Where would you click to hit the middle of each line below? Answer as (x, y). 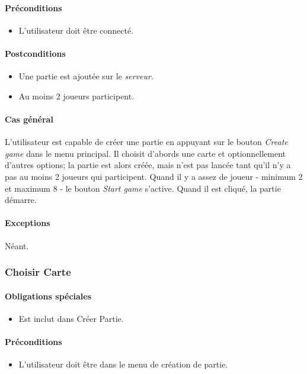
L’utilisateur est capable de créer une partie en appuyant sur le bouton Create (146, 142)
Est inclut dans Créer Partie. (71, 318)
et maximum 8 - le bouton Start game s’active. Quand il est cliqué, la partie (143, 188)
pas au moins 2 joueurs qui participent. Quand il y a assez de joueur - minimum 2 (154, 176)
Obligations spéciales (48, 296)
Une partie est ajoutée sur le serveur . (86, 76)
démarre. (21, 200)
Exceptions (28, 223)
